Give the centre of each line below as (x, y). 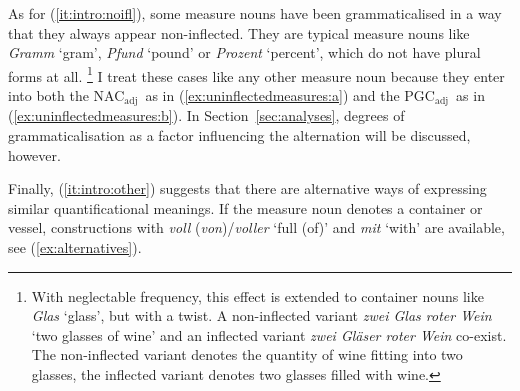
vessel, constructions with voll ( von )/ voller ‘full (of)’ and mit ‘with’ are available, (256, 227)
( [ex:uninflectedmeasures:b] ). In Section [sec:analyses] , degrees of (206, 115)
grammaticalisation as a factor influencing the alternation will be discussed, (239, 135)
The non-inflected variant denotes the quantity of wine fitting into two (247, 354)
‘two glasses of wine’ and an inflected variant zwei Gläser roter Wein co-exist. (269, 334)
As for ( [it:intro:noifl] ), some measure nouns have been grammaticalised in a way (255, 13)
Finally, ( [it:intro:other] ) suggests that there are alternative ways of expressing (247, 188)
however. (34, 154)
